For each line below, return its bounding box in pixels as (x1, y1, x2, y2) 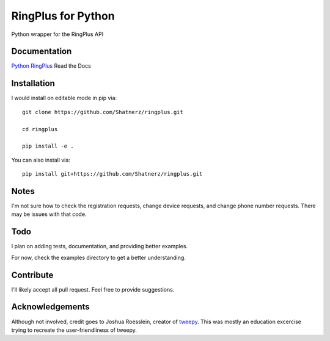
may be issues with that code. (11, 210, 87, 218)
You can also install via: (11, 156, 70, 163)
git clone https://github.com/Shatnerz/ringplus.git (22, 109, 183, 115)
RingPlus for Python (11, 9, 116, 23)
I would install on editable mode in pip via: (11, 95, 117, 102)
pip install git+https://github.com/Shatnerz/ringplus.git (22, 171, 203, 178)
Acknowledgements (11, 302, 90, 312)
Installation (11, 78, 55, 88)
